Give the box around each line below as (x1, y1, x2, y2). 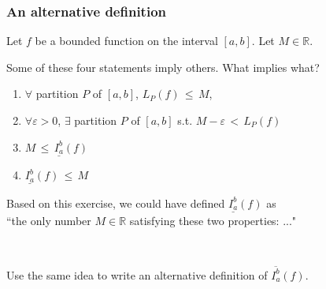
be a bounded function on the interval (35, 32, 218, 49)
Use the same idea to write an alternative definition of (6, 266, 268, 283)
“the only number (6, 212, 91, 228)
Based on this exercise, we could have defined (6, 194, 225, 211)
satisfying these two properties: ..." (129, 212, 297, 228)
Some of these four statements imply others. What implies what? (6, 58, 320, 75)
